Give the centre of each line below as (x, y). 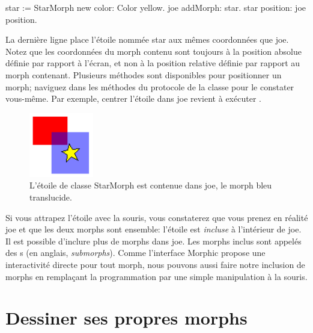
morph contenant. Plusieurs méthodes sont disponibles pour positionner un (144, 74)
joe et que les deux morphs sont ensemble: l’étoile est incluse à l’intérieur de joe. (153, 229)
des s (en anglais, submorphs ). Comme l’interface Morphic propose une (135, 253)
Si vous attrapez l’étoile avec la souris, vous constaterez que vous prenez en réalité (157, 217)
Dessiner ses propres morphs (126, 318)
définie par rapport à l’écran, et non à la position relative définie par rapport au (153, 63)
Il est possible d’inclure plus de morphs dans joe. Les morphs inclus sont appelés (153, 241)
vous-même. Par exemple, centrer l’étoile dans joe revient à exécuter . (133, 98)
